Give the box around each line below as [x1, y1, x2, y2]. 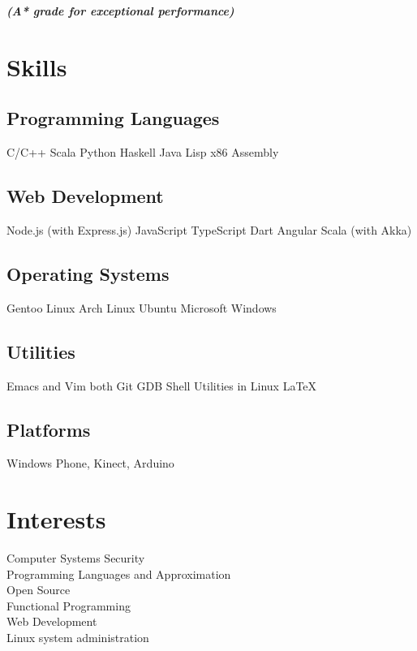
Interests [6, 502, 106, 536]
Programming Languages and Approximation [6, 565, 231, 582]
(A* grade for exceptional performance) [6, 2, 234, 19]
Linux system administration [6, 629, 149, 646]
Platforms [6, 416, 91, 442]
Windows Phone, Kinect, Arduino [6, 455, 174, 472]
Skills [6, 50, 67, 83]
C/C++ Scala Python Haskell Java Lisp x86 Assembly [6, 144, 279, 161]
